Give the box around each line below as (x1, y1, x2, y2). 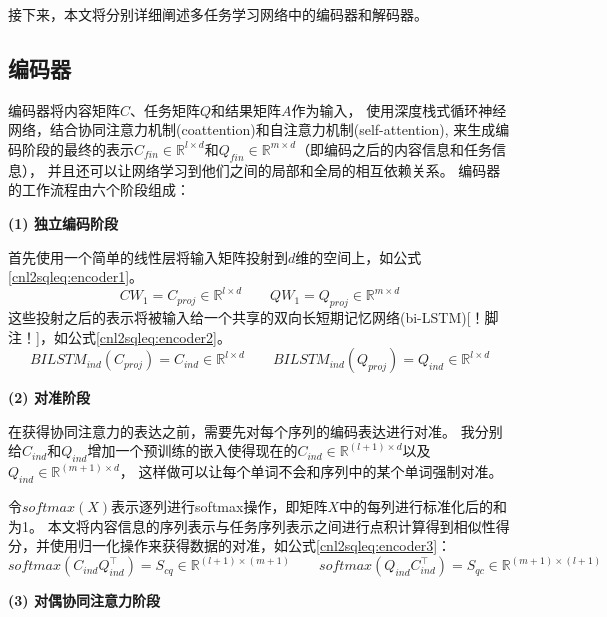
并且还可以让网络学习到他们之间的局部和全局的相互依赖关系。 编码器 (47, 159, 501, 180)
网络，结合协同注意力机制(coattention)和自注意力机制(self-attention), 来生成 (8, 119, 496, 140)
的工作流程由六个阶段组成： (8, 179, 190, 200)
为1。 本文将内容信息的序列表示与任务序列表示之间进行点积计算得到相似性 (8, 515, 496, 536)
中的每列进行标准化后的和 (339, 496, 507, 517)
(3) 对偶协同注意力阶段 (8, 590, 160, 611)
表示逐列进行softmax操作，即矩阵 (111, 496, 328, 517)
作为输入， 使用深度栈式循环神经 (291, 99, 507, 120)
